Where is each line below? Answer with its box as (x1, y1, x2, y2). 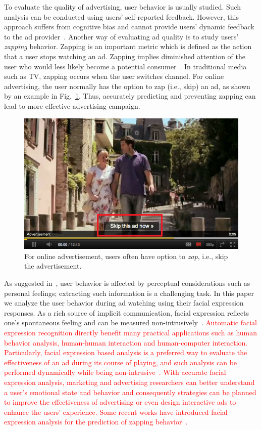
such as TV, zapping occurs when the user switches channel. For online (4, 71, 224, 81)
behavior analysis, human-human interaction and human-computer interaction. (4, 337, 248, 348)
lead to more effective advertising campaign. (4, 100, 140, 111)
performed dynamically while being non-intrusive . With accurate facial (4, 367, 226, 377)
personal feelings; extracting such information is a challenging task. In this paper (4, 287, 254, 298)
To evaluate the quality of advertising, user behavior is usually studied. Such (4, 2, 241, 12)
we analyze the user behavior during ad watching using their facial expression (4, 297, 244, 308)
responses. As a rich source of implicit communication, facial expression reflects (4, 307, 249, 318)
